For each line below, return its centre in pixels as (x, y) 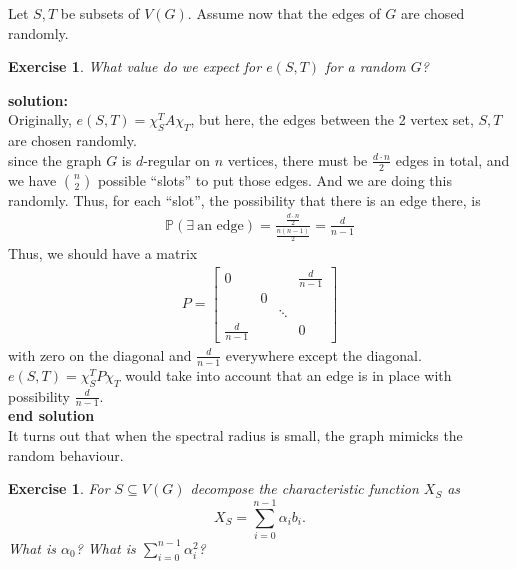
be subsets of (100, 13)
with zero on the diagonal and (100, 354)
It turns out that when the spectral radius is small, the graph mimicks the (235, 434)
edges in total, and (452, 159)
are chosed (432, 13)
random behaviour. (66, 454)
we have (32, 179)
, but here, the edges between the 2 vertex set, (332, 119)
